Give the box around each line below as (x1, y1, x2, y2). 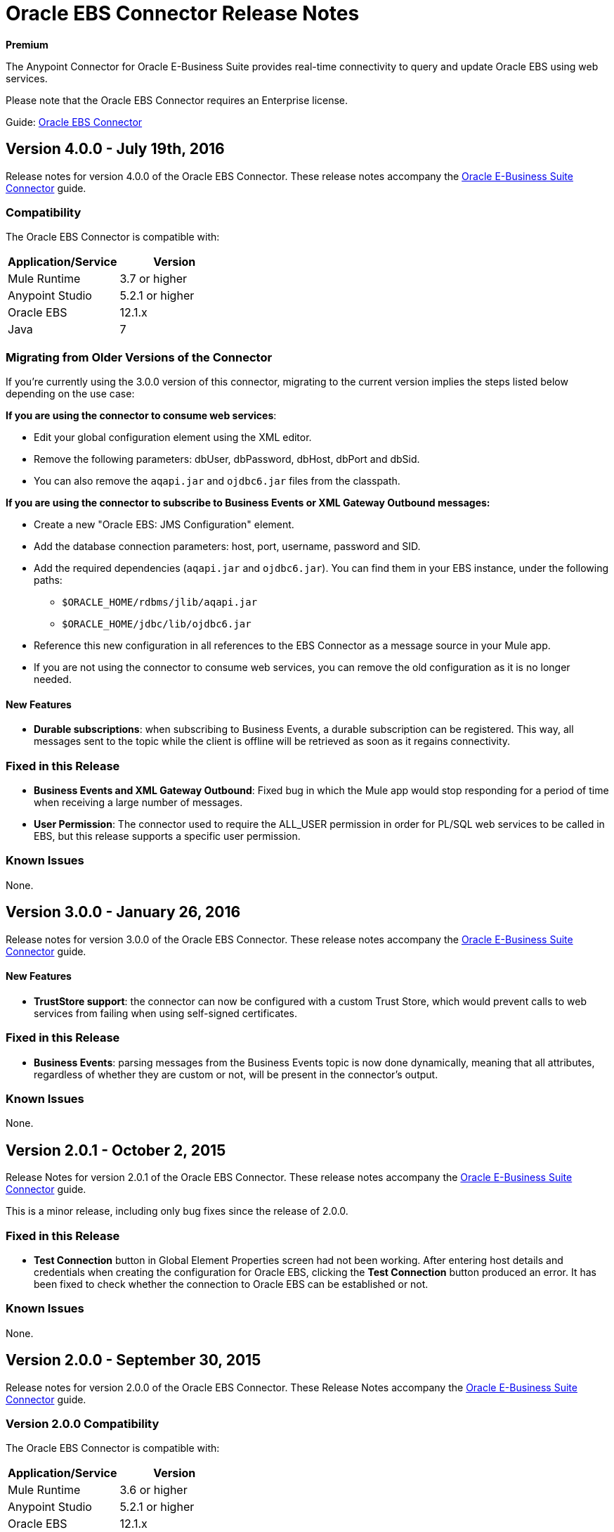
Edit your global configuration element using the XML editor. (34, 431, 312, 444)
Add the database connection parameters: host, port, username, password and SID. (34, 540, 421, 553)
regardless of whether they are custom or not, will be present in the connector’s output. (34, 1068, 438, 1080)
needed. (34, 673, 72, 686)
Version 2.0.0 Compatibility (6, 1416, 159, 1431)
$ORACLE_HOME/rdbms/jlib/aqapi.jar (62, 596, 258, 608)
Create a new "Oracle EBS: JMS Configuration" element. (34, 518, 294, 531)
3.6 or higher (119, 1483, 188, 1498)
